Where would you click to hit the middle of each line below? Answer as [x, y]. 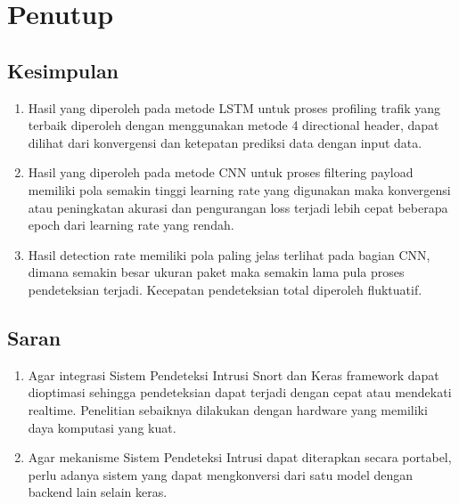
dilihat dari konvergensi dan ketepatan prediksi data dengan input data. [225, 142]
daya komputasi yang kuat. [102, 427]
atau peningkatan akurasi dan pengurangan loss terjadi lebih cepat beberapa [238, 207]
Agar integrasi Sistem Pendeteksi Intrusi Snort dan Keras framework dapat [234, 374]
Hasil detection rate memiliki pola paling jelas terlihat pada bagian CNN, [229, 254]
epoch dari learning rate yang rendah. [131, 225]
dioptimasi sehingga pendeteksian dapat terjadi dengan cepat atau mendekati [240, 392]
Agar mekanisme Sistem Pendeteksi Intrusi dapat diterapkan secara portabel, [240, 457]
